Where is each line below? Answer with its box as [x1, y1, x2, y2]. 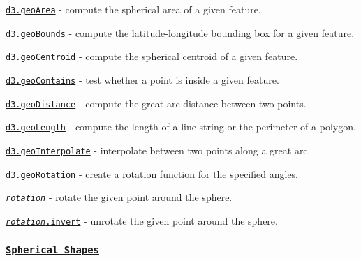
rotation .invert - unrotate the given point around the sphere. [6, 213, 278, 228]
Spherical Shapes [6, 244, 99, 256]
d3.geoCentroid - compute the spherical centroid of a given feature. [6, 49, 298, 64]
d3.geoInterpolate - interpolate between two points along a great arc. [6, 142, 311, 157]
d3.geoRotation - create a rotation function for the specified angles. [6, 166, 298, 181]
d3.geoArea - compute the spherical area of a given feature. [6, 2, 261, 16]
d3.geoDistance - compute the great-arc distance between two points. [6, 96, 307, 110]
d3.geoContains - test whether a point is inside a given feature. [6, 72, 279, 87]
